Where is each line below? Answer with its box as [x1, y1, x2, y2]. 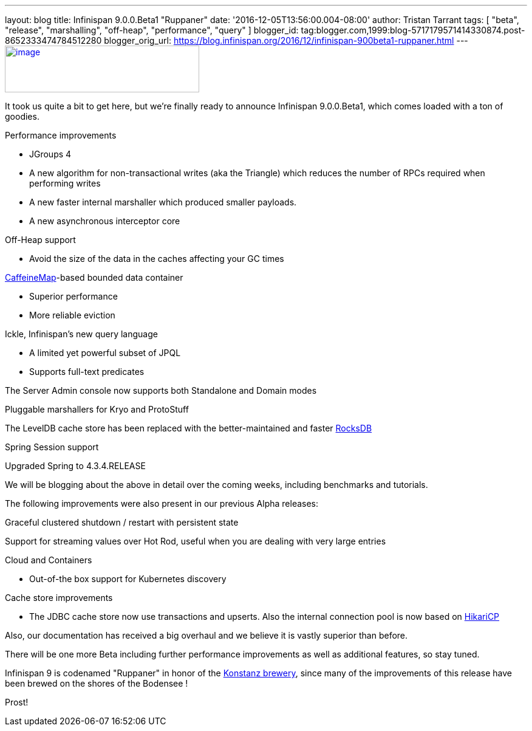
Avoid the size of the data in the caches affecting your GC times [29, 253, 284, 264]
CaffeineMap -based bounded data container [5, 272, 183, 283]
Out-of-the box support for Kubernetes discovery [29, 574, 227, 584]
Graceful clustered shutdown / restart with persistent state [5, 517, 239, 527]
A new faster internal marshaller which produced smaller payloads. [29, 197, 297, 207]
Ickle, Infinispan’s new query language [5, 329, 158, 339]
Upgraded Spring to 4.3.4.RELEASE [5, 461, 146, 471]
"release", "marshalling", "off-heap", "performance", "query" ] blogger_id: [5, 25, 299, 35]
